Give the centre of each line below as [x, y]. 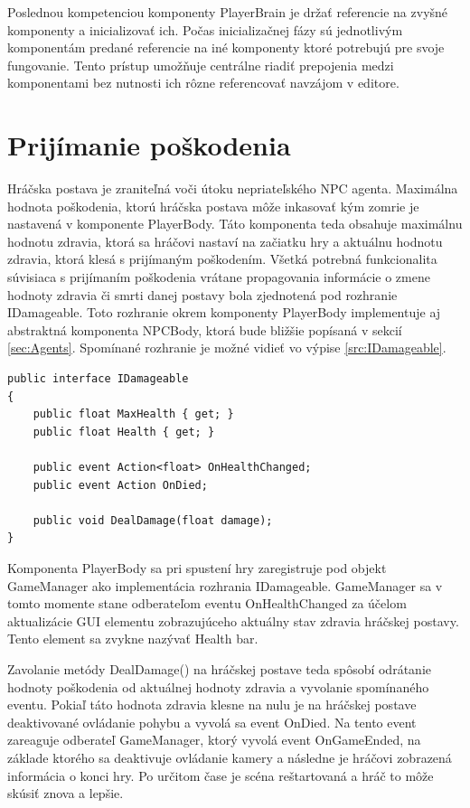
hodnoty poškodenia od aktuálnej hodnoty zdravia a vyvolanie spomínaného [218, 686]
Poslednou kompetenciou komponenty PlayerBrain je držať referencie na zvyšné [228, 12]
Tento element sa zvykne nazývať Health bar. [133, 639]
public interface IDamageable [98, 379]
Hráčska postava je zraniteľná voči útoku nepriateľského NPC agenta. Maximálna [233, 188]
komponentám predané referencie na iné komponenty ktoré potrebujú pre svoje [226, 47]
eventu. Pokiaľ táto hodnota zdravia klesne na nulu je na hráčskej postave [212, 705]
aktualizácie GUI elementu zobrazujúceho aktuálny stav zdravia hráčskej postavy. [233, 620]
